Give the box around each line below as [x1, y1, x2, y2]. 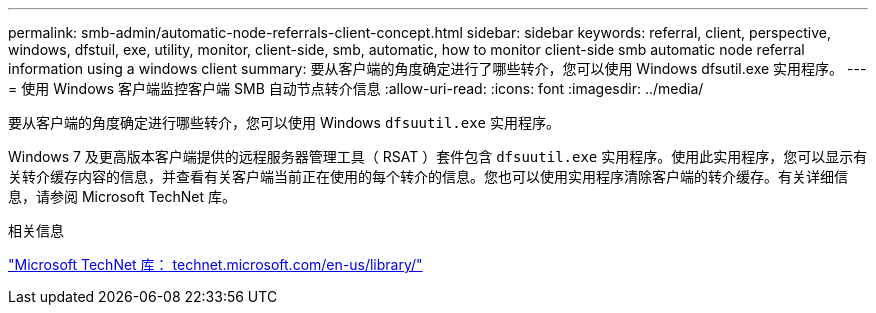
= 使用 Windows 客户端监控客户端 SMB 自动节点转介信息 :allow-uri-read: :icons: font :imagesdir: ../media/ [8, 80, 704, 97]
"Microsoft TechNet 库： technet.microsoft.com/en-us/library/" [8, 256, 423, 273]
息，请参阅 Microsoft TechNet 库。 [8, 188, 237, 205]
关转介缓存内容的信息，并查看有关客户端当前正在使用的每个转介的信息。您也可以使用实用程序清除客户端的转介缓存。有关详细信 [8, 168, 848, 185]
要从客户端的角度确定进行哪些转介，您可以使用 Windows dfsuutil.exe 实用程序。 [8, 114, 560, 131]
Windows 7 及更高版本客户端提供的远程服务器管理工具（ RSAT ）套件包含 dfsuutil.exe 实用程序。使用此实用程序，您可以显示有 [8, 148, 868, 165]
